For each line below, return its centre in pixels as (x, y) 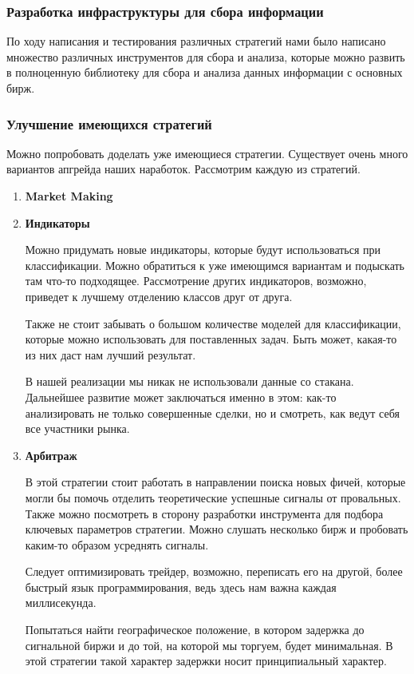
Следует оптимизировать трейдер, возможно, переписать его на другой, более (214, 571)
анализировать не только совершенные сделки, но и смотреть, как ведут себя (212, 412)
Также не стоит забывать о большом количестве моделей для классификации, (213, 323)
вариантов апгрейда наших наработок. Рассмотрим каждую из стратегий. (183, 169)
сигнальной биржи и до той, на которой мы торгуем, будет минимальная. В (209, 645)
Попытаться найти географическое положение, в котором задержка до (195, 630)
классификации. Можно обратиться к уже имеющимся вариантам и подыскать (215, 265)
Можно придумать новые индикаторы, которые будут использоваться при (203, 250)
